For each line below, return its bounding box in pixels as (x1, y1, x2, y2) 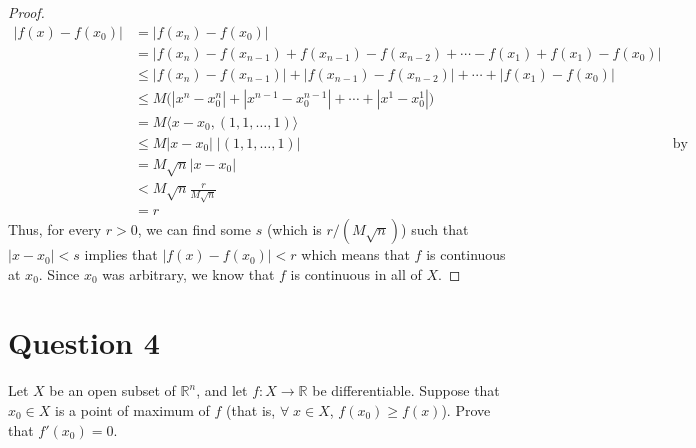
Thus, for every (8, 219, 102, 240)
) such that (401, 219, 469, 240)
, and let (196, 380, 248, 401)
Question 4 (8, 322, 160, 363)
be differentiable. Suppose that (312, 380, 500, 401)
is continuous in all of (290, 263, 422, 284)
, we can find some (137, 219, 251, 240)
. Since (38, 263, 80, 284)
